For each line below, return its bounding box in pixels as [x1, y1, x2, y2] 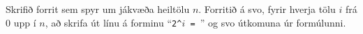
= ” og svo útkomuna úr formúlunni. [190, 15, 346, 29]
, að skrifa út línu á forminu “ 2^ [45, 15, 182, 29]
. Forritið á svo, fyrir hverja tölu [198, 2, 336, 16]
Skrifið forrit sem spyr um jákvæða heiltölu [6, 2, 190, 16]
